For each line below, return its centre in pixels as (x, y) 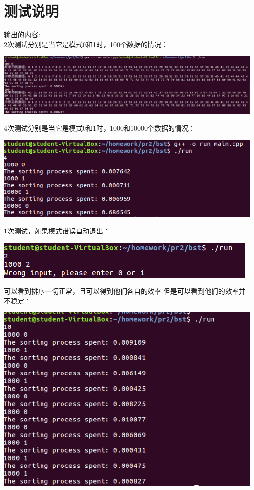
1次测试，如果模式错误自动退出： (57, 231)
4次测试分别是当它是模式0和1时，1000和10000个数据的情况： (100, 128)
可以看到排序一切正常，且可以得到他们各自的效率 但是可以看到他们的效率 (121, 291)
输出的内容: (22, 35)
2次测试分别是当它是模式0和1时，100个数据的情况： (86, 44)
